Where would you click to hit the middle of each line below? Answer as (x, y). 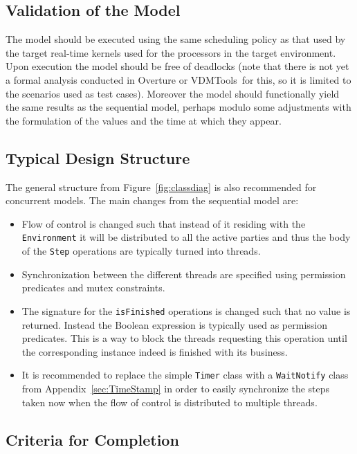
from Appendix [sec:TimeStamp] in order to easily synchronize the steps (176, 388)
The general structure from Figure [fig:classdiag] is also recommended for (161, 187)
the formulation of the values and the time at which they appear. (144, 120)
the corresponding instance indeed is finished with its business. (155, 351)
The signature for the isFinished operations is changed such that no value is (186, 310)
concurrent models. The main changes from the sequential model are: (152, 200)
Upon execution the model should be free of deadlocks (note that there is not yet (177, 66)
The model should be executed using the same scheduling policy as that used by (176, 39)
